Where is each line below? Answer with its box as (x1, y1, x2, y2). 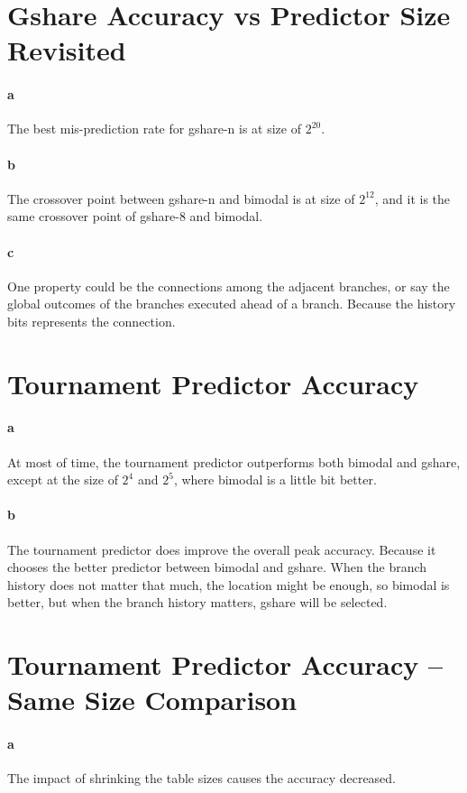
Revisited (7, 32, 126, 69)
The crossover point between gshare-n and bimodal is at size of (7, 189, 355, 207)
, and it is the (374, 189, 451, 207)
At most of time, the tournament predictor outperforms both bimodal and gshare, (7, 452, 461, 471)
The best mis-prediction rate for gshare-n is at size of (7, 119, 302, 138)
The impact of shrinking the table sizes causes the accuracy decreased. (7, 769, 397, 788)
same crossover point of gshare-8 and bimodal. (7, 207, 263, 226)
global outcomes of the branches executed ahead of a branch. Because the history (7, 294, 456, 313)
